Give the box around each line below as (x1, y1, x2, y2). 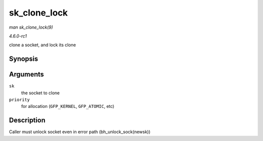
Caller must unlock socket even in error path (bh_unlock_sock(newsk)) (9, 129, 150, 135)
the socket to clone (21, 90, 60, 96)
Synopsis (9, 55, 38, 63)
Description (9, 116, 46, 124)
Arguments (9, 70, 44, 79)
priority (9, 97, 30, 103)
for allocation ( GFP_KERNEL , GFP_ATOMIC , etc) (21, 104, 114, 109)
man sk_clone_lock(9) (9, 24, 53, 30)
